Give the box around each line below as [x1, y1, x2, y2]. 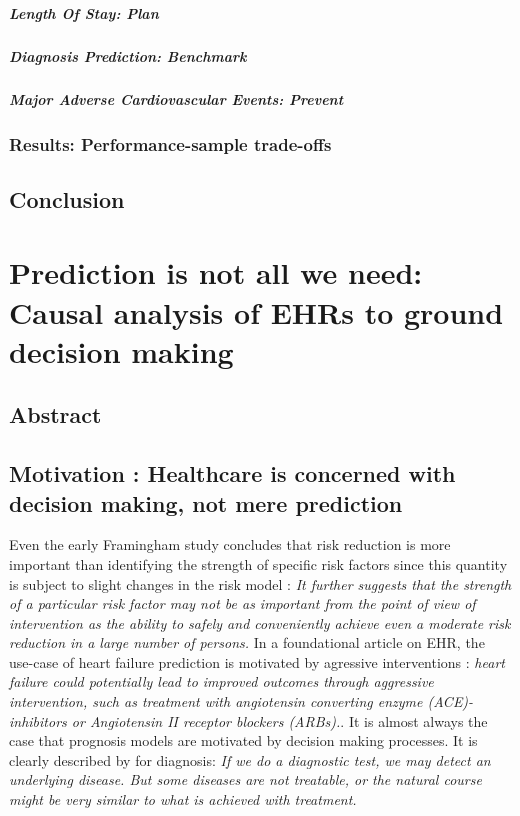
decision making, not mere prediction [9, 487, 403, 518]
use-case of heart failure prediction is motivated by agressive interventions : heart [9, 651, 505, 672]
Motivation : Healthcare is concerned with [9, 458, 456, 489]
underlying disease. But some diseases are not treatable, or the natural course [9, 769, 482, 790]
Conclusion [9, 183, 125, 214]
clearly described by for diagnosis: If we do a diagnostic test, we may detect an [9, 749, 491, 770]
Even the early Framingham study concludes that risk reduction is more [9, 534, 451, 555]
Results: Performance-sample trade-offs [9, 131, 332, 156]
